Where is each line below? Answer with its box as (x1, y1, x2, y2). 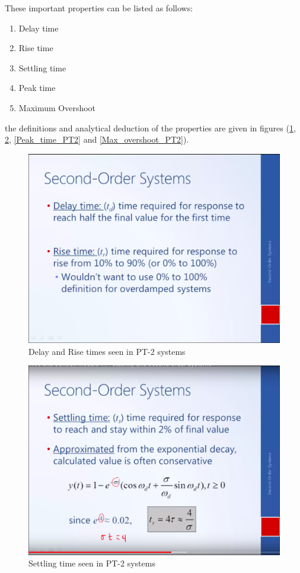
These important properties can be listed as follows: (5, 2, 193, 14)
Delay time (18, 21, 59, 34)
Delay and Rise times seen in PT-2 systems (28, 345, 186, 357)
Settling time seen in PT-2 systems (28, 557, 155, 569)
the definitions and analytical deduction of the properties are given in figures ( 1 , (5, 121, 296, 134)
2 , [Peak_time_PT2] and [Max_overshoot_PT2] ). (5, 133, 189, 146)
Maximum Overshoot (18, 101, 96, 114)
